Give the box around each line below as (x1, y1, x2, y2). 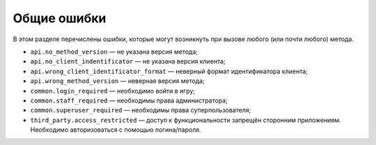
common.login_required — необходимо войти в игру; (30, 86, 196, 95)
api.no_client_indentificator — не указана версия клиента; (30, 57, 226, 66)
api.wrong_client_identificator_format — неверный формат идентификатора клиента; (30, 67, 308, 75)
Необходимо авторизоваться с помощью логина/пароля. (30, 125, 201, 134)
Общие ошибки (13, 10, 107, 26)
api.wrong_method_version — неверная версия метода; (30, 77, 205, 85)
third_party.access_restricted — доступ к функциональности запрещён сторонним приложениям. (30, 116, 341, 124)
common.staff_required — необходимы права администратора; (30, 96, 228, 105)
